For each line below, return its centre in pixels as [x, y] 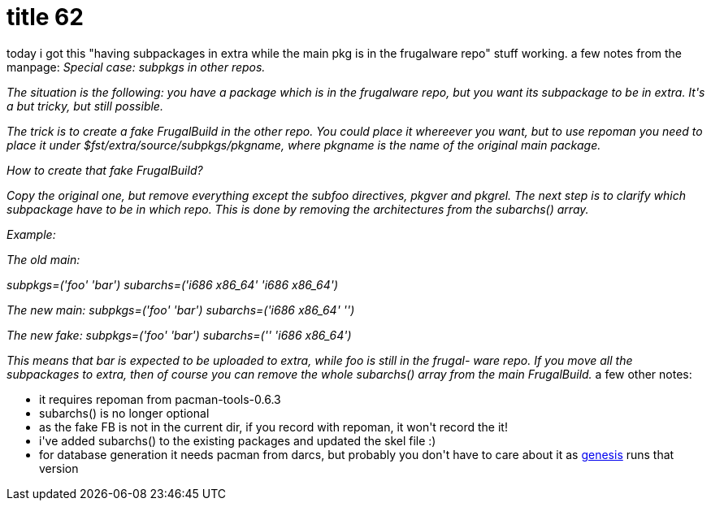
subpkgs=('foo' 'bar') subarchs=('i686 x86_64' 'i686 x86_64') [173, 284]
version [59, 468]
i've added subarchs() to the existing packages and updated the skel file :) [238, 440]
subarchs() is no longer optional [124, 413]
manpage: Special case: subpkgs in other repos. [136, 67]
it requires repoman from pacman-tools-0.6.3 [160, 399]
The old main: [43, 259]
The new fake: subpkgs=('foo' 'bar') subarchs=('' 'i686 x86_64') [179, 335]
